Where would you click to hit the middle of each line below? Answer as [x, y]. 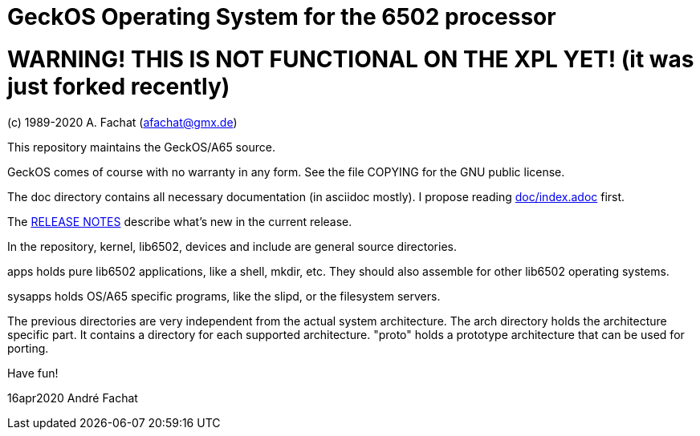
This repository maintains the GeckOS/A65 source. [141, 147]
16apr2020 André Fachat [73, 398]
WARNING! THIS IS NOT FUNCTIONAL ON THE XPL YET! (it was [351, 59]
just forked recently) [119, 86]
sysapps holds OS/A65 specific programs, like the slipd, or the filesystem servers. [224, 296]
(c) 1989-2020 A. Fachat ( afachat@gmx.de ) [122, 122]
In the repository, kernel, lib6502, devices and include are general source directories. [232, 246]
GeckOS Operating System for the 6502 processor [282, 17]
